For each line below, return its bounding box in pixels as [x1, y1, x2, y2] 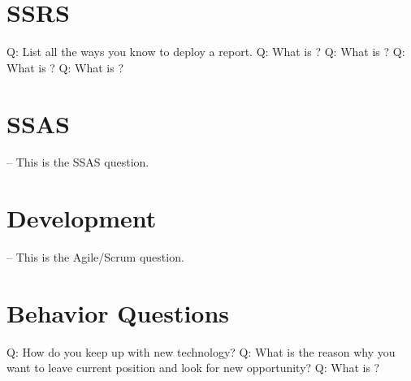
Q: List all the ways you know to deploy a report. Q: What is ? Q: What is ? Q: [6, 43, 405, 60]
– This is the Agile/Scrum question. [6, 249, 184, 266]
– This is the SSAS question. [6, 154, 149, 171]
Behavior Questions [6, 296, 230, 329]
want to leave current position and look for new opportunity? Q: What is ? [6, 359, 380, 376]
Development [6, 201, 157, 235]
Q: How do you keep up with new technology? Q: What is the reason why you [6, 343, 396, 360]
